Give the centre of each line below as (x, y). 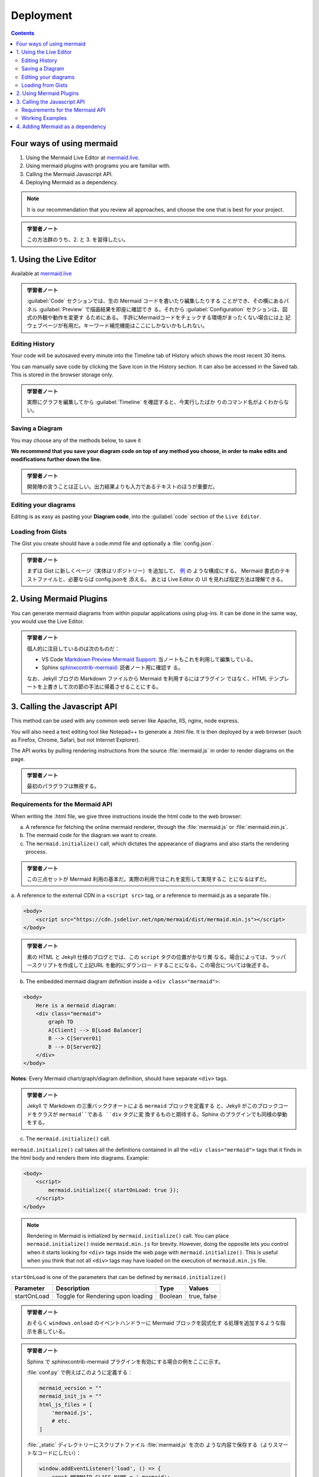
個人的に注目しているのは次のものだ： (74, 648)
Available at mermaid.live (41, 274)
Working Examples (44, 118)
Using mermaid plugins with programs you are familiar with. (98, 166)
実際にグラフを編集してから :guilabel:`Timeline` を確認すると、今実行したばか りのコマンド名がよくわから (155, 402)
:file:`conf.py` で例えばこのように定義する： (80, 1372)
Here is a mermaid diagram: (77, 1005)
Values (199, 1288)
